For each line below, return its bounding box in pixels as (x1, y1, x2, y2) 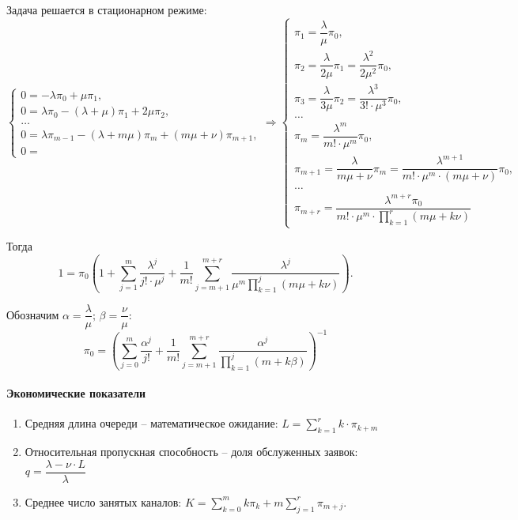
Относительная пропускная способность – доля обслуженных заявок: (25, 443, 358, 460)
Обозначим (6, 306, 59, 322)
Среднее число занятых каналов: (25, 493, 182, 510)
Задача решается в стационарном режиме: (6, 2, 207, 17)
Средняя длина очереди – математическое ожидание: (25, 415, 278, 431)
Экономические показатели (6, 385, 146, 401)
